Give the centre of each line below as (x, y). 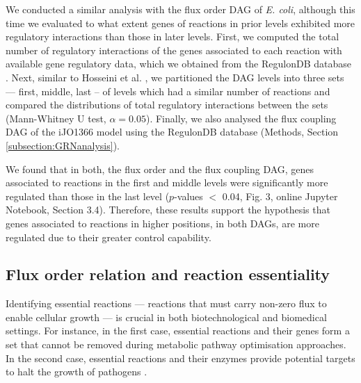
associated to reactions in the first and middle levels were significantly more (167, 182)
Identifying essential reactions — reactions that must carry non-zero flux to (166, 303)
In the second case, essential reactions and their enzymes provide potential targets (180, 358)
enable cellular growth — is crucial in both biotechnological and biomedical (166, 317)
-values (188, 196)
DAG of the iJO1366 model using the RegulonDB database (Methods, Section (172, 132)
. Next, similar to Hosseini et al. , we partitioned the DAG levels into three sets (175, 77)
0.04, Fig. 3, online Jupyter (280, 196)
